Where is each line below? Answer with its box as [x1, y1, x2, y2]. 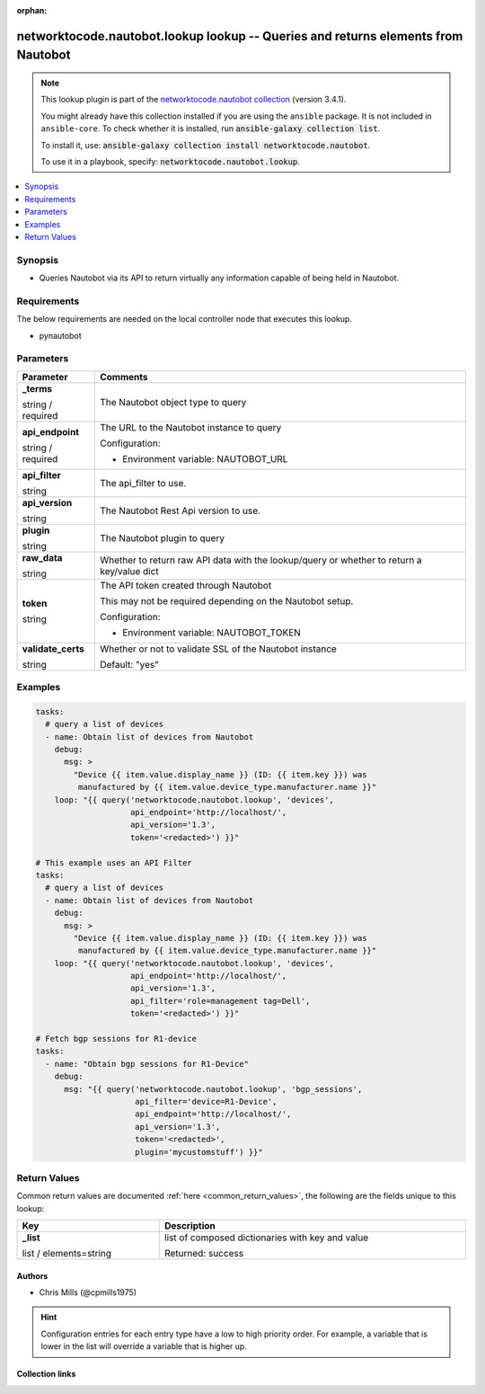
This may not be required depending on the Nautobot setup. [100, 594, 354, 607]
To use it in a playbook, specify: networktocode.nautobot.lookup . [40, 155, 300, 166]
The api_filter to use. [100, 476, 187, 489]
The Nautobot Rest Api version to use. [100, 504, 260, 517]
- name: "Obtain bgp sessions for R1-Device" [45, 1059, 249, 1069]
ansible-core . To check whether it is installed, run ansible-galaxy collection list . [40, 123, 381, 134]
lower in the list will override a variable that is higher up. [40, 1341, 247, 1352]
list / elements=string [22, 1247, 112, 1260]
